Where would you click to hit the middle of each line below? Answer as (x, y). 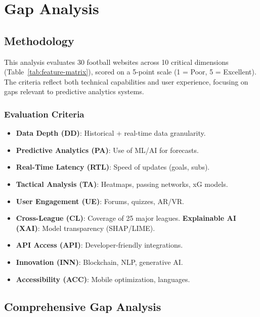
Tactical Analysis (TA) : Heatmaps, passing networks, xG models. (122, 184)
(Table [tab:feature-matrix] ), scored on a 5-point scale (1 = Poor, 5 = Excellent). (130, 72)
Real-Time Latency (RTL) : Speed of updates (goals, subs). (113, 167)
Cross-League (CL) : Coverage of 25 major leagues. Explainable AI (126, 218)
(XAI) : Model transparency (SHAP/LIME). (85, 228)
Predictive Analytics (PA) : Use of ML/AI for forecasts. (107, 150)
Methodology (39, 40)
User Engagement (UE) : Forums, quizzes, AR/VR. (100, 201)
